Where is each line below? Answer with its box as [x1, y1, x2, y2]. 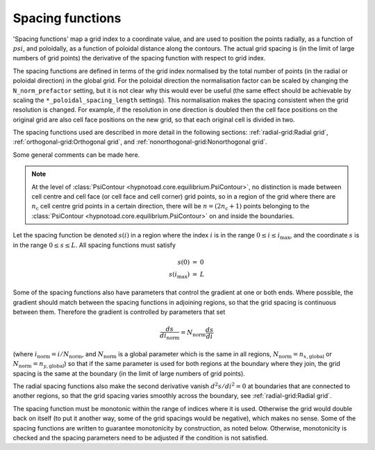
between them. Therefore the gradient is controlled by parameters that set [12, 308, 226, 316]
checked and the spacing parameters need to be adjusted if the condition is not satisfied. [12, 433, 269, 442]
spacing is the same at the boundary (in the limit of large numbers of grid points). [12, 369, 246, 378]
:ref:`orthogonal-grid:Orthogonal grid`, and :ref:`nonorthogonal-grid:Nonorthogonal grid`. [12, 137, 267, 146]
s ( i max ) [169, 270, 190, 280]
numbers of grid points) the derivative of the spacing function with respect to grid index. [12, 54, 266, 62]
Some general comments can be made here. [12, 150, 140, 159]
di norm [160, 332, 180, 342]
